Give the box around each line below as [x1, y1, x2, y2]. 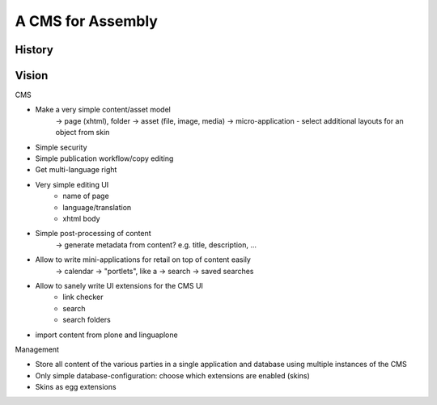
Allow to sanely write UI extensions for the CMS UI [35, 281, 204, 290]
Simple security [35, 142, 88, 152]
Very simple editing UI [35, 179, 109, 189]
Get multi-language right [35, 165, 117, 175]
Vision [15, 69, 49, 82]
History [15, 43, 54, 57]
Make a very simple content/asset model [35, 105, 172, 115]
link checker [62, 292, 104, 302]
